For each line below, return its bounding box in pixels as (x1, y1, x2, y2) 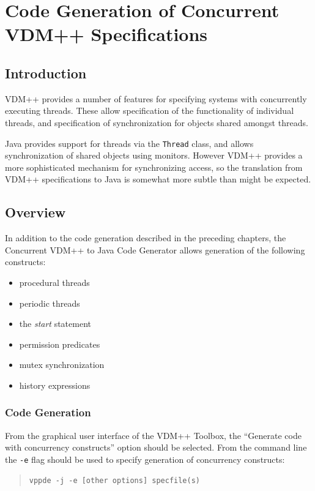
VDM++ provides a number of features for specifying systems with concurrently (5, 92, 307, 105)
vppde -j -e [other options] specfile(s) (29, 476, 200, 485)
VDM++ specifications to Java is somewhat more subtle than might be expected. (5, 173, 311, 186)
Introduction (5, 63, 87, 82)
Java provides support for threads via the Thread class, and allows (5, 137, 254, 149)
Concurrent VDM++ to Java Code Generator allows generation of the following (5, 243, 305, 256)
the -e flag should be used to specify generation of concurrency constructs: (5, 452, 285, 465)
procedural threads (19, 275, 90, 288)
